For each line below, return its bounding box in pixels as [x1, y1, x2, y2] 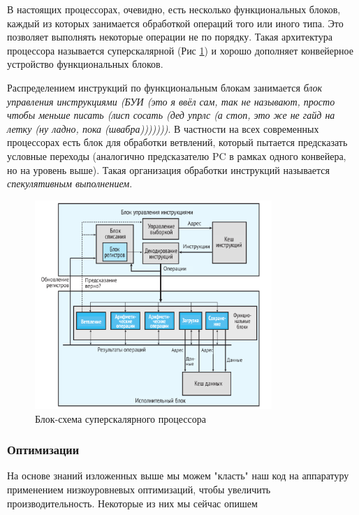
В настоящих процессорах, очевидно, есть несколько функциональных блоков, [7, 2, 341, 16]
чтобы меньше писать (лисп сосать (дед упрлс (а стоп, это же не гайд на [7, 108, 335, 122]
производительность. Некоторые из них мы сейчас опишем [7, 495, 258, 510]
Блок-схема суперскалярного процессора [35, 411, 206, 426]
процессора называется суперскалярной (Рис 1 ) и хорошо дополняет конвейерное [7, 43, 353, 57]
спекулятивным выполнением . [7, 176, 133, 191]
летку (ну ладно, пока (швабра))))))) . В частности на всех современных [7, 121, 319, 136]
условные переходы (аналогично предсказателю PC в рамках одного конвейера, [7, 148, 346, 163]
